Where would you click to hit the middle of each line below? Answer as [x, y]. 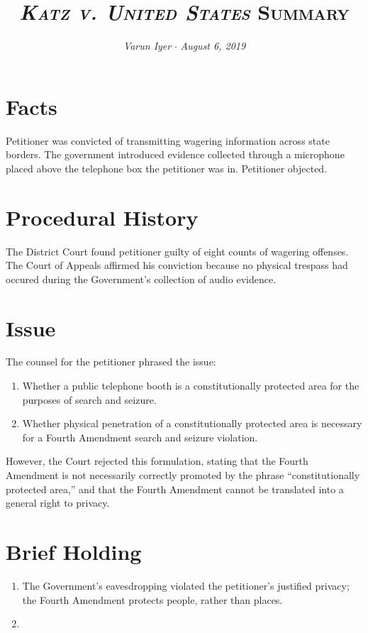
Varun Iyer [147, 46]
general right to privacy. [58, 503]
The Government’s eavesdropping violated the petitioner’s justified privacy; [186, 585]
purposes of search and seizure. [89, 399]
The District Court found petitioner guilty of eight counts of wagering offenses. [177, 251]
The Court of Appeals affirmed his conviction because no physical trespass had [177, 265]
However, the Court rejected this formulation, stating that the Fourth [157, 461]
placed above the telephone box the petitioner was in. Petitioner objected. [167, 168]
